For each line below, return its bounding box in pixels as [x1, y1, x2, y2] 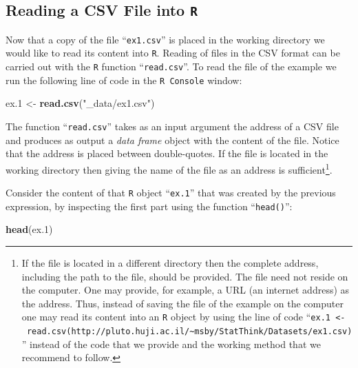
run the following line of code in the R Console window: [6, 72, 242, 87]
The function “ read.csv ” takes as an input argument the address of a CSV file [6, 119, 339, 133]
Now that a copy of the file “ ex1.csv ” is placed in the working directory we [6, 32, 325, 46]
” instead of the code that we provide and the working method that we [21, 336, 321, 351]
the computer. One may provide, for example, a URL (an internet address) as [21, 283, 350, 297]
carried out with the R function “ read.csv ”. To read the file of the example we [6, 59, 337, 74]
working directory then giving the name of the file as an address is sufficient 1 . [6, 160, 333, 176]
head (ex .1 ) [6, 222, 53, 236]
